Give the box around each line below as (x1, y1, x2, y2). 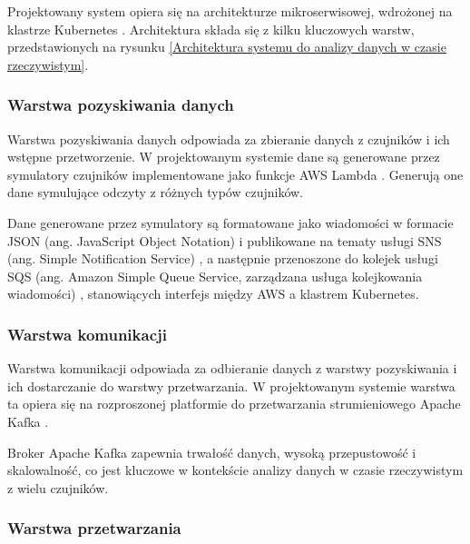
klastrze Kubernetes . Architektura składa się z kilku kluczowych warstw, (7, 19, 415, 38)
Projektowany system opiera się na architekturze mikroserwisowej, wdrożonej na (7, 2, 453, 20)
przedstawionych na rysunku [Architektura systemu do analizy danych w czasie (7, 37, 446, 56)
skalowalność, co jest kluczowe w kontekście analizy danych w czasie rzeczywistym (7, 460, 464, 480)
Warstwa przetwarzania (7, 517, 181, 539)
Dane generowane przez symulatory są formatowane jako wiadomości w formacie (7, 213, 454, 232)
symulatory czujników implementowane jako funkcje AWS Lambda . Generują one (7, 164, 464, 183)
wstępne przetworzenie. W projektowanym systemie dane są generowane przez (7, 147, 440, 166)
